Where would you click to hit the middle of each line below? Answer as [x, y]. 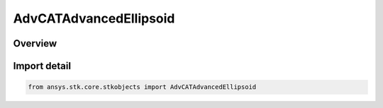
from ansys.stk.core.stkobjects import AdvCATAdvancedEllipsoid [142, 87]
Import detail [42, 66]
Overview [35, 43]
